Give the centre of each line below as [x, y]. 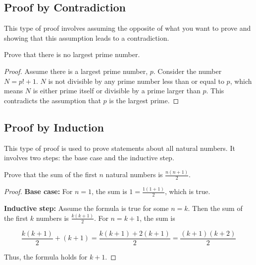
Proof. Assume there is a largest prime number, [76, 71]
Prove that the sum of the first [51, 174]
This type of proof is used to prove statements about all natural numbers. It [120, 148]
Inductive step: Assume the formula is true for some [86, 208]
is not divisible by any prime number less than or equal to [136, 81]
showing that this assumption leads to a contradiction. [87, 37]
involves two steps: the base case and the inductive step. [89, 158]
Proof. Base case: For [38, 191]
